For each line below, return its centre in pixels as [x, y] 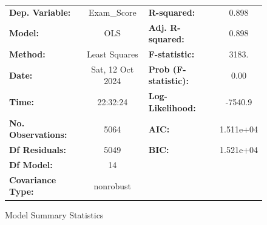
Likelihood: [172, 107]
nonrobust [113, 185]
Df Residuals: [38, 150]
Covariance [33, 179]
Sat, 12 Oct [113, 69]
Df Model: [31, 165]
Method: [27, 54]
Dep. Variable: [40, 12]
